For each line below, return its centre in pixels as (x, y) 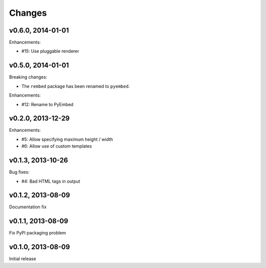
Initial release (23, 259)
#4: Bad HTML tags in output (51, 181)
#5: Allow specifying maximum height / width (67, 139)
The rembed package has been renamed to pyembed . (76, 86)
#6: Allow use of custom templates (57, 146)
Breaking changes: (28, 77)
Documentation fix (28, 207)
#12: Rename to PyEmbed (48, 104)
